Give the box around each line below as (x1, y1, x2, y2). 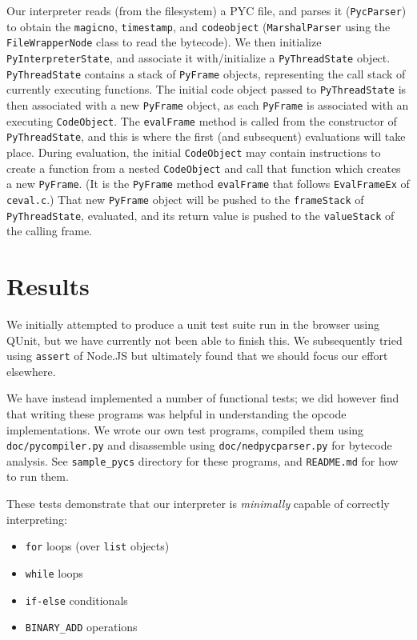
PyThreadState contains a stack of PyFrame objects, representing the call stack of (6, 65, 406, 82)
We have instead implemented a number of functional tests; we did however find (6, 390, 399, 406)
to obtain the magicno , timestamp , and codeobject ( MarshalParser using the (6, 18, 391, 34)
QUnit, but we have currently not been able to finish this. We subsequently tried (6, 331, 403, 348)
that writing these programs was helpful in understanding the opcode (6, 405, 347, 422)
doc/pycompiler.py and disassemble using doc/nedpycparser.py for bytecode (6, 437, 392, 454)
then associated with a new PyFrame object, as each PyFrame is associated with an (6, 96, 409, 113)
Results (6, 269, 90, 302)
